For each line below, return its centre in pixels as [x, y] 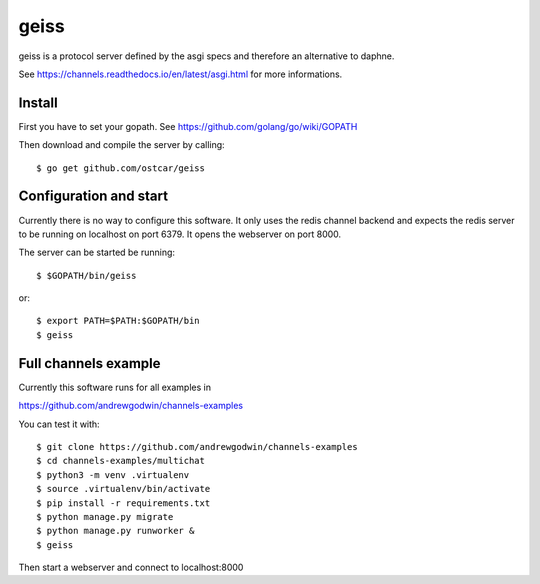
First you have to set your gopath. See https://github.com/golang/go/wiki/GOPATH [188, 126]
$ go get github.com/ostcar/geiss [120, 168]
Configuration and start [93, 196]
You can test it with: [59, 424]
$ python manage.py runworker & [115, 531]
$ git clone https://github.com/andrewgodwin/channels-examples [197, 446]
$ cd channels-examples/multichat [120, 461]
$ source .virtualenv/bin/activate [123, 489]
